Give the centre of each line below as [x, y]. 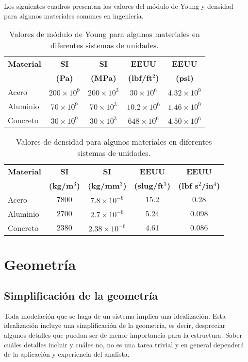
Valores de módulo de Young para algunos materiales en [104, 34]
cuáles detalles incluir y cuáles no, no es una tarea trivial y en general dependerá [124, 344]
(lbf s [188, 186]
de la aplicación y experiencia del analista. [67, 354]
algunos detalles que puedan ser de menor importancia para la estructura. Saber [123, 334]
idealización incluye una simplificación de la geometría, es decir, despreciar [115, 325]
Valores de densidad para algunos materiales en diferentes [114, 142]
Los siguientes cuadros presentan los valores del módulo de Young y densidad [119, 6]
